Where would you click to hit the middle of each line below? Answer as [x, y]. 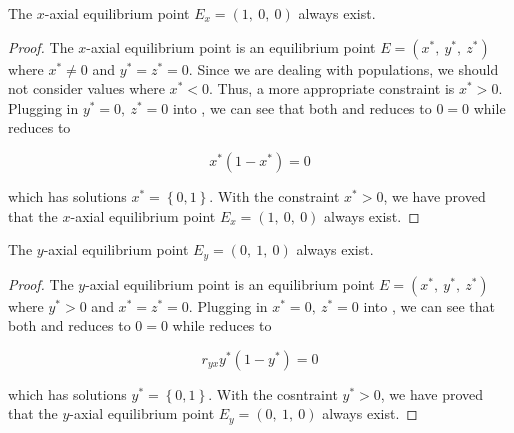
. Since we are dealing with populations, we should [343, 68]
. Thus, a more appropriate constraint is [331, 88]
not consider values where [86, 88]
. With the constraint [274, 195]
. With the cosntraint [273, 393]
